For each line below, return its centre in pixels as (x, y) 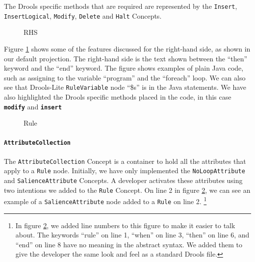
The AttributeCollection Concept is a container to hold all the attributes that (125, 161)
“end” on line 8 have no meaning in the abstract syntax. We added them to (129, 244)
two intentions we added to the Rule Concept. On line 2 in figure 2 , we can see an (127, 190)
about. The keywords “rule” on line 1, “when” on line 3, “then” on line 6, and (132, 235)
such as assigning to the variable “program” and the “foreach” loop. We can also (125, 77)
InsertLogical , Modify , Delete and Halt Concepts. (83, 15)
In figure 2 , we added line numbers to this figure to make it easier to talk (125, 225)
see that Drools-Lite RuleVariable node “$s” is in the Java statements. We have (125, 87)
